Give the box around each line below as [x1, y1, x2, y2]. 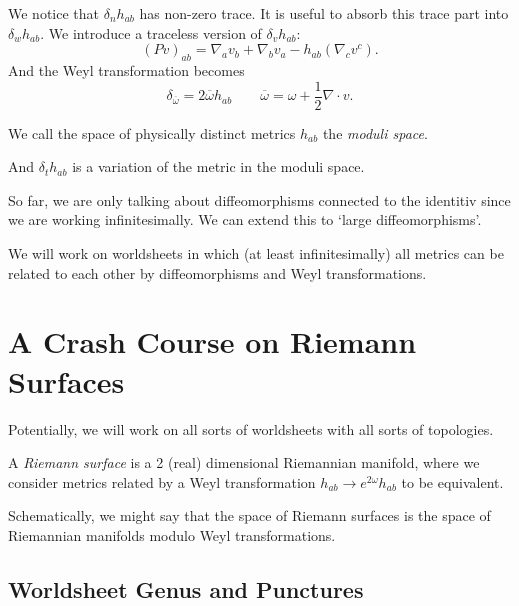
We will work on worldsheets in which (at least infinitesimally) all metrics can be [8, 243, 504, 264]
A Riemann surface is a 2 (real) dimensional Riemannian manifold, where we [8, 452, 480, 473]
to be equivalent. [401, 471, 504, 492]
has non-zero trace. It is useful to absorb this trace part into [139, 3, 509, 23]
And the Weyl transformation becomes [8, 59, 245, 80]
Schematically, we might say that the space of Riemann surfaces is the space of [8, 505, 491, 526]
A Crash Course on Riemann [8, 321, 417, 362]
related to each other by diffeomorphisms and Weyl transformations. [8, 262, 427, 283]
